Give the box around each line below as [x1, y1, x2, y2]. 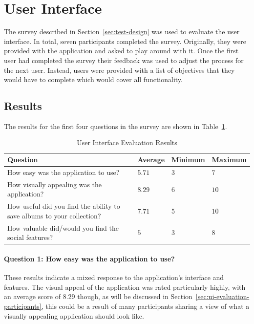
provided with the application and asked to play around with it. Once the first [4, 45, 239, 56]
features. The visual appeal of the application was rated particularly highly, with [4, 281, 246, 292]
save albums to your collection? [7, 210, 101, 220]
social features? [7, 232, 53, 242]
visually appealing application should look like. [4, 310, 144, 321]
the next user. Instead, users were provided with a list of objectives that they [4, 65, 235, 75]
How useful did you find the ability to [7, 201, 120, 211]
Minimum [171, 154, 205, 165]
